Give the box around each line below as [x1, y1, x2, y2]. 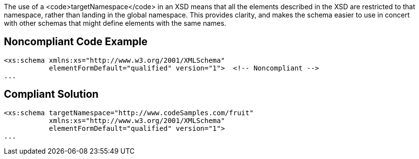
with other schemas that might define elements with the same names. [4, 19, 226, 27]
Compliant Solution [4, 88, 99, 101]
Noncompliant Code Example [4, 35, 148, 48]
